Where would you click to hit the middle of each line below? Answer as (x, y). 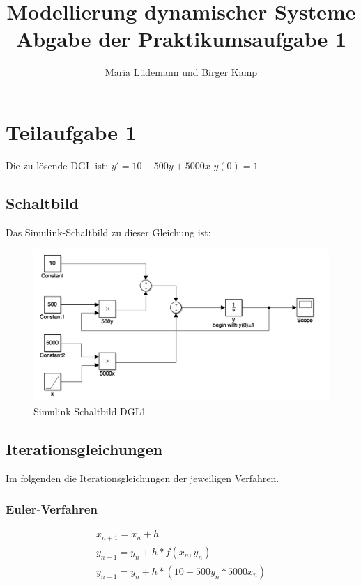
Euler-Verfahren (52, 509)
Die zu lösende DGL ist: (57, 165)
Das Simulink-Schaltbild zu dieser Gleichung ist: (108, 232)
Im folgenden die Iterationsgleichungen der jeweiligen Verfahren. (143, 478)
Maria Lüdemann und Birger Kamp (181, 72)
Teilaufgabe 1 (71, 131)
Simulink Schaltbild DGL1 (90, 411)
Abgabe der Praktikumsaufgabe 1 (181, 39)
